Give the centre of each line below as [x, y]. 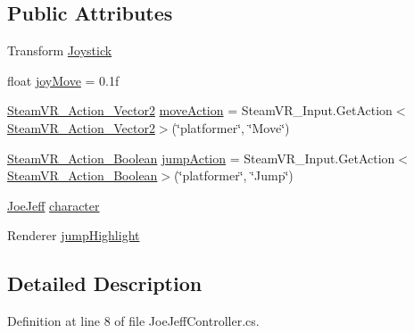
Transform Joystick [60, 50]
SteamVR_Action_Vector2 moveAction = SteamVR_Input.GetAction [200, 110]
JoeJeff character [54, 205]
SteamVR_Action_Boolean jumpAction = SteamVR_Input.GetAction [201, 158]
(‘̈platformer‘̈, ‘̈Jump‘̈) [234, 175]
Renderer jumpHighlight [74, 235]
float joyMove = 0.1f [63, 80]
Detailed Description [105, 283]
